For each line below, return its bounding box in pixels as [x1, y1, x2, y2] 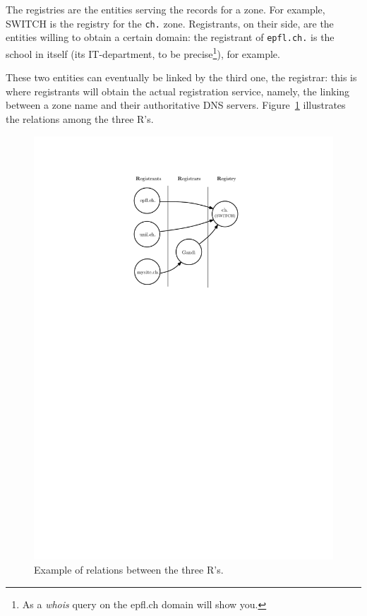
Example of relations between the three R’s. [34, 562, 224, 577]
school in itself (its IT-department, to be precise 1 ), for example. [6, 44, 280, 61]
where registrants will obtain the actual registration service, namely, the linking [6, 83, 350, 98]
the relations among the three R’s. [6, 111, 154, 126]
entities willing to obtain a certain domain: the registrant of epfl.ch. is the [6, 30, 335, 45]
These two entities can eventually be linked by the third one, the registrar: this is [6, 70, 357, 85]
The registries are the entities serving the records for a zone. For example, [6, 2, 325, 16]
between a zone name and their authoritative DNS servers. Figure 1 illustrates [6, 97, 346, 112]
